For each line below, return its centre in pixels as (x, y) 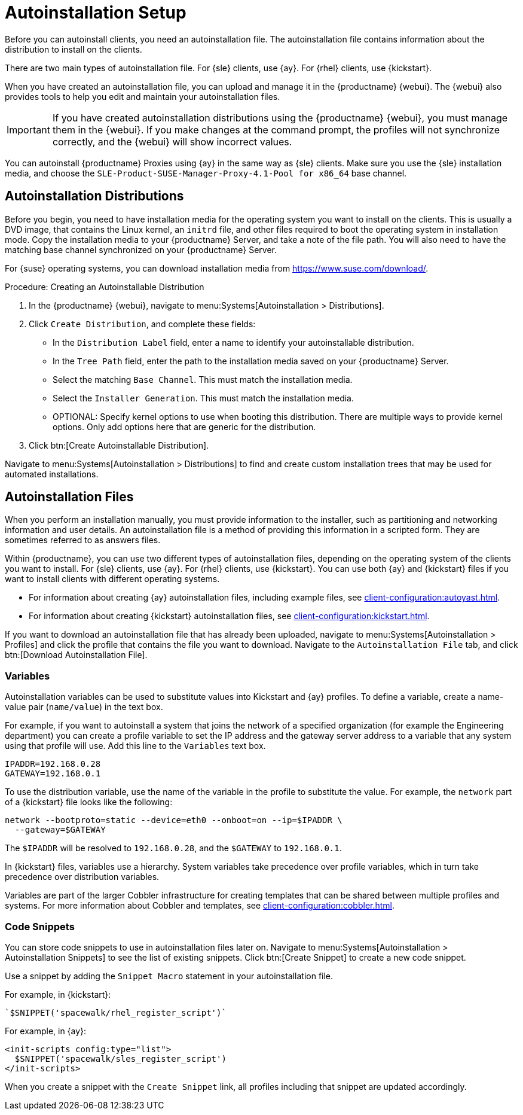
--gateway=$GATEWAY (60, 830)
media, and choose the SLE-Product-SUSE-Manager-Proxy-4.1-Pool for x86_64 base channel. (206, 173)
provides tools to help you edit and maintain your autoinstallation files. (143, 96)
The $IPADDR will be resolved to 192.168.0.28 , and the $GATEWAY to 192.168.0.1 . (173, 848)
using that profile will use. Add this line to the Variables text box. (135, 746)
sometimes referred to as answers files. (83, 540)
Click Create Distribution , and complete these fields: (142, 324)
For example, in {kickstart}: (58, 994)
